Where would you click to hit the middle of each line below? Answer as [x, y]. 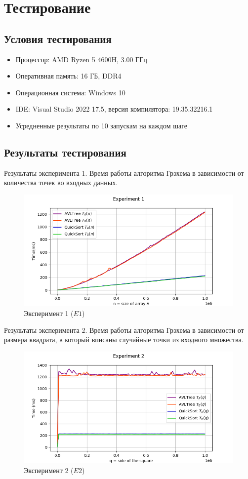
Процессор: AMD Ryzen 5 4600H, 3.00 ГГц [81, 59]
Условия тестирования [58, 38]
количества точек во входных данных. [61, 182]
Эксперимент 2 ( [49, 470]
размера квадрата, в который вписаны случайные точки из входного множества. [124, 339]
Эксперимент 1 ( [49, 313]
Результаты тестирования [65, 152]
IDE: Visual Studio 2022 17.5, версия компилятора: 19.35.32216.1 [114, 109]
